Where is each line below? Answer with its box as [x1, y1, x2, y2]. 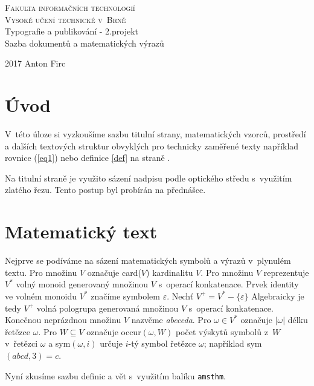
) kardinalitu [146, 266, 193, 278]
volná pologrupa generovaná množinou [36, 301, 179, 314]
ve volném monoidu [5, 289, 77, 302]
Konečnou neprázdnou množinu [5, 313, 121, 326]
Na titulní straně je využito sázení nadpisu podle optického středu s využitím [5, 171, 292, 184]
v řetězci [5, 337, 38, 350]
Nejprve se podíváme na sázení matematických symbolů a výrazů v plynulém [5, 254, 291, 267]
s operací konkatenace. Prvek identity [158, 278, 299, 290]
